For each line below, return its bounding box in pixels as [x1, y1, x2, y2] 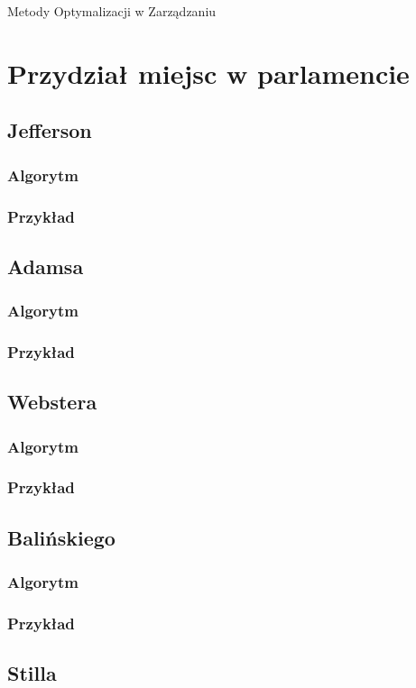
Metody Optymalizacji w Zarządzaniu [7, 2, 217, 20]
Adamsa [7, 252, 84, 280]
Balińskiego [7, 523, 116, 551]
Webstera [7, 388, 97, 416]
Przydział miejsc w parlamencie [7, 54, 410, 91]
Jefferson [7, 116, 92, 144]
